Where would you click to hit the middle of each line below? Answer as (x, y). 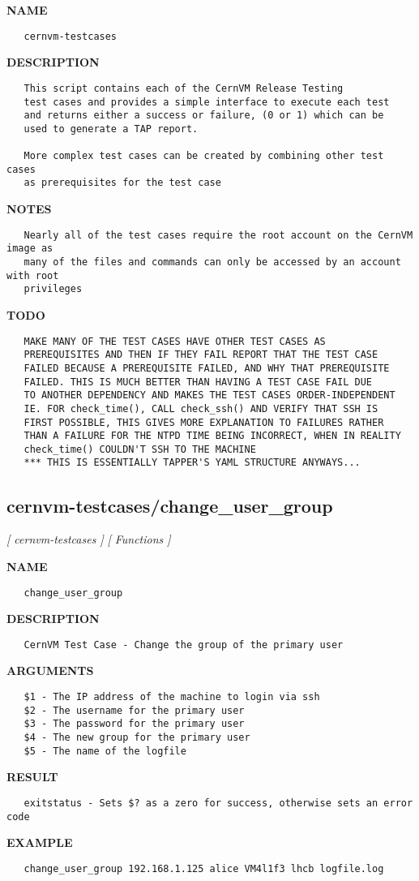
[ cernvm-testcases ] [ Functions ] (89, 539)
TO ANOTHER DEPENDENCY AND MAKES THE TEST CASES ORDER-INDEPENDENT (209, 395)
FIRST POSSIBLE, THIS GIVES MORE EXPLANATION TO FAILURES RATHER (204, 422)
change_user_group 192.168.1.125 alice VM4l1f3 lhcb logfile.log (204, 868)
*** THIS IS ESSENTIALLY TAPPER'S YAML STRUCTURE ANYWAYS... (192, 463)
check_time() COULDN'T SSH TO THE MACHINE (140, 449)
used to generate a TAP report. (111, 129)
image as (30, 249)
